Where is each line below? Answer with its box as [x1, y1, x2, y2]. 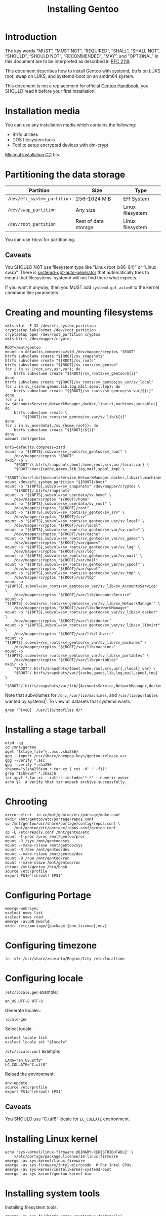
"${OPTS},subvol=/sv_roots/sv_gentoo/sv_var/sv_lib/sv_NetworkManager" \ [5, 601, 161, 606]
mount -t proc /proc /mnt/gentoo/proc [5, 834, 85, 839]
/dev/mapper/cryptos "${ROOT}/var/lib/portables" [14, 657, 119, 663]
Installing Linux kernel [5, 1133, 98, 1144]
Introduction [5, 31, 57, 43]
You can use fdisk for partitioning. [5, 237, 76, 243]
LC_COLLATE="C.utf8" [5, 1062, 48, 1067]
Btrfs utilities [12, 131, 38, 137]
